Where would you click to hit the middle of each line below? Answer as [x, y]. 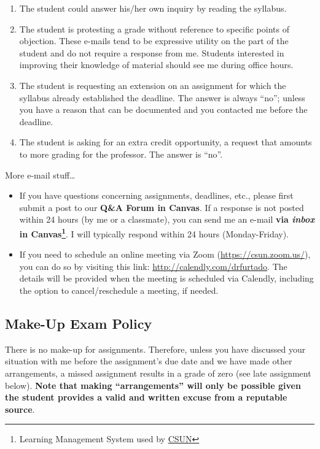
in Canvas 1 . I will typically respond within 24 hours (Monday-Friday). [154, 232]
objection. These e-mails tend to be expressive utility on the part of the [154, 41]
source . [20, 409]
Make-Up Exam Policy [79, 323]
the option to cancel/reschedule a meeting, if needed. [119, 290]
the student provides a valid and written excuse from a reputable [146, 397]
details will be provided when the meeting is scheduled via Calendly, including [166, 278]
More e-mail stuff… [40, 175]
